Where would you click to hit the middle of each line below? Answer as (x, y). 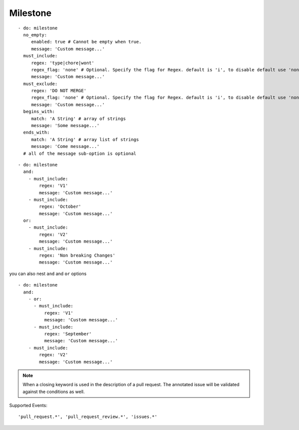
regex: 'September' (68, 334)
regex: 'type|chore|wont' (63, 63)
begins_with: (39, 112)
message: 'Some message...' (65, 126)
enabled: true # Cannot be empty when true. (86, 42)
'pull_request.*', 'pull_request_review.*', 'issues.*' (88, 417)
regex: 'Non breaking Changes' (77, 256)
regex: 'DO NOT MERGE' (59, 91)
